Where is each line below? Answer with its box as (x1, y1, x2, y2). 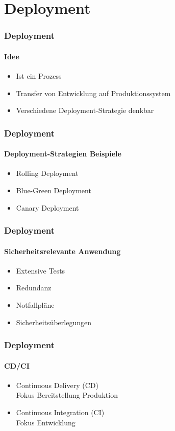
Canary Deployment (16, 202, 79, 213)
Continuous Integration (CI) (16, 407, 105, 418)
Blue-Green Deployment (16, 185, 91, 196)
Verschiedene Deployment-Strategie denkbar (16, 105, 154, 116)
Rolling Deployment (16, 168, 79, 178)
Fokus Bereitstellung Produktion (16, 390, 118, 400)
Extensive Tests (16, 265, 65, 276)
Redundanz (16, 282, 52, 293)
